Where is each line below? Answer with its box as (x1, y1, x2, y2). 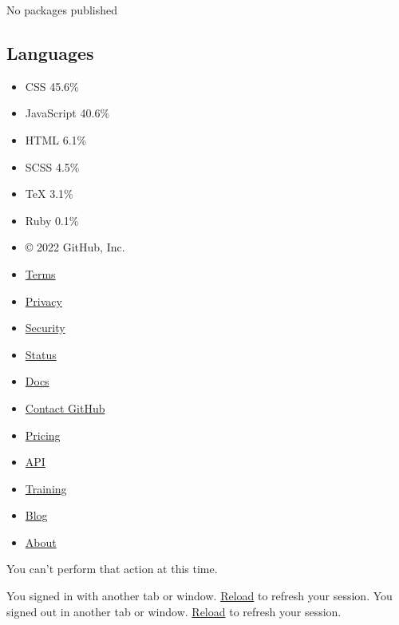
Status (25, 346, 57, 362)
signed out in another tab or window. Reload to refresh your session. (6, 603, 342, 619)
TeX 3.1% (25, 185, 73, 202)
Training (25, 480, 67, 496)
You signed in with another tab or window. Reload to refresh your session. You (6, 587, 393, 604)
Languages (6, 40, 94, 65)
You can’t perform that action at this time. (6, 560, 218, 577)
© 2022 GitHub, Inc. (25, 239, 125, 255)
